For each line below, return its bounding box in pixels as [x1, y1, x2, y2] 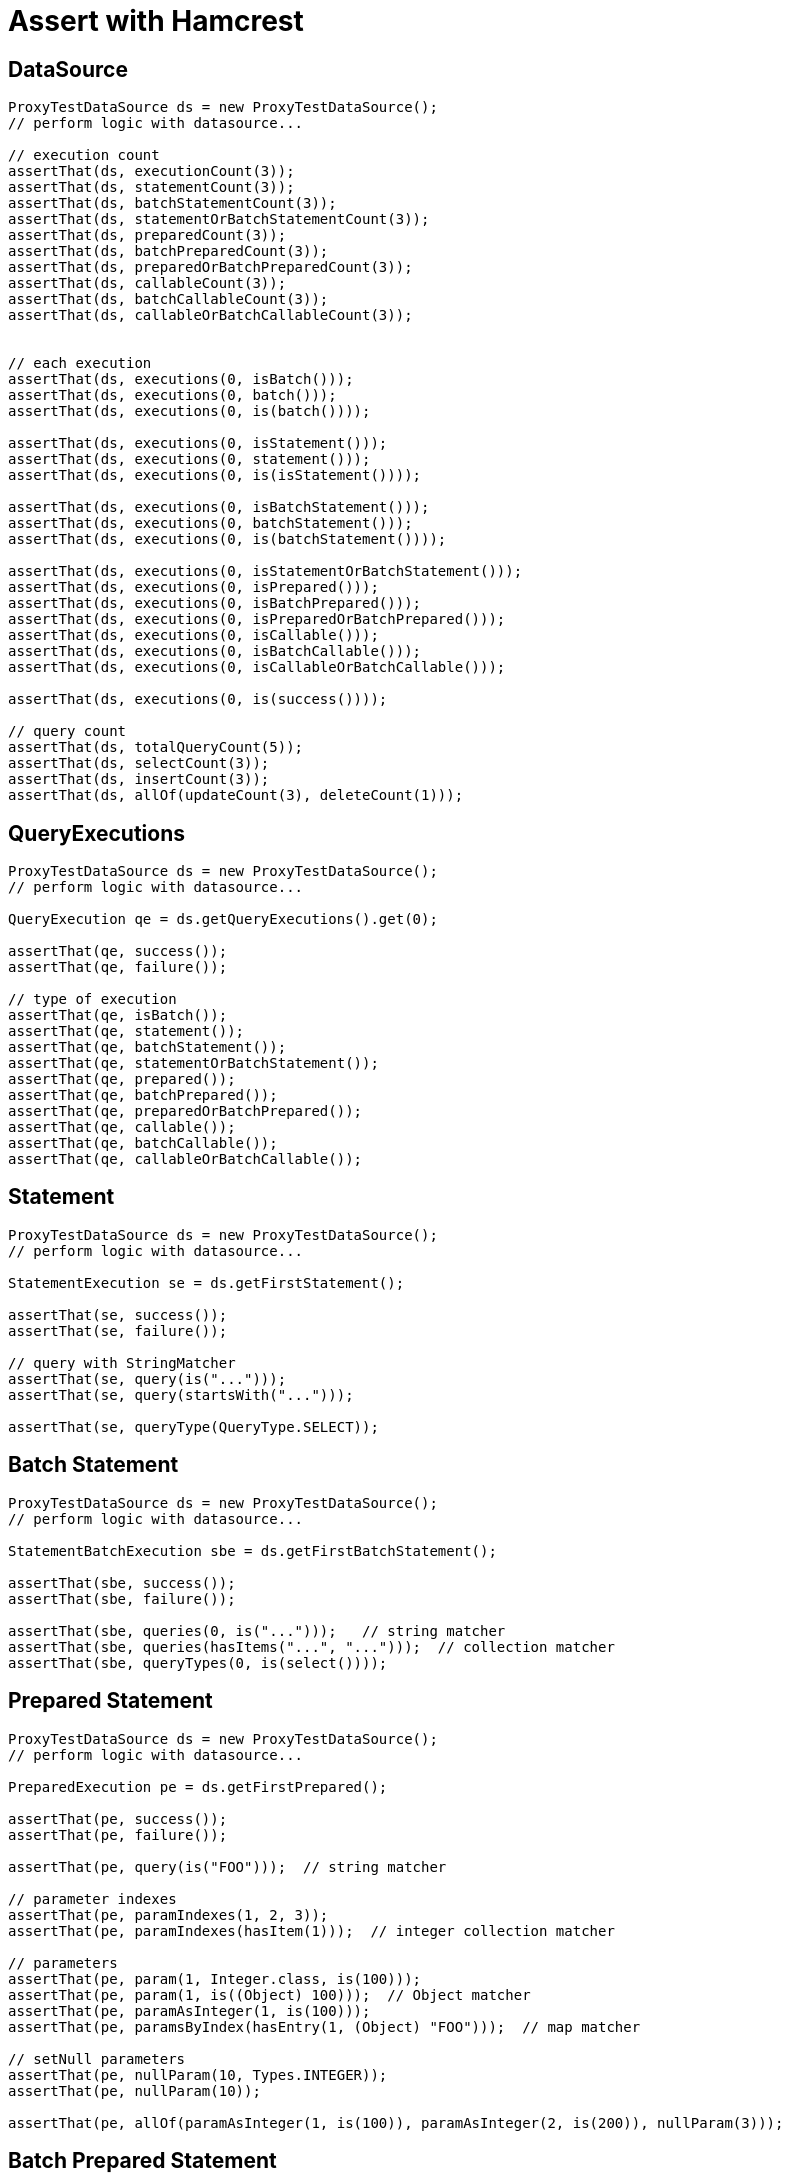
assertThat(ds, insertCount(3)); [8, 771, 270, 788]
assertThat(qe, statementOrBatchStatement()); [8, 1055, 379, 1072]
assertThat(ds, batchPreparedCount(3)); [8, 243, 329, 260]
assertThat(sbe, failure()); [8, 1590, 236, 1607]
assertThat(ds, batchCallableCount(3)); [8, 291, 329, 308]
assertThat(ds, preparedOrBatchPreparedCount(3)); [8, 259, 413, 276]
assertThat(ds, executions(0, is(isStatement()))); [8, 467, 422, 484]
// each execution [8, 355, 152, 372]
